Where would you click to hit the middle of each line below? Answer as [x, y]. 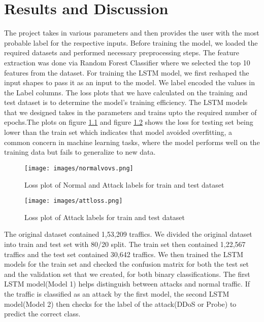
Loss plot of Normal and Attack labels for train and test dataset [124, 184]
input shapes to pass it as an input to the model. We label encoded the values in [129, 82]
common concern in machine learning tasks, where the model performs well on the [132, 142]
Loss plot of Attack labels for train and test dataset [105, 217]
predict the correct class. [42, 314]
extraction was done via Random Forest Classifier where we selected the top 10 [127, 62]
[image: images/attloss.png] [74, 201]
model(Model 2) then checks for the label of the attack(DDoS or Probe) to [120, 303]
